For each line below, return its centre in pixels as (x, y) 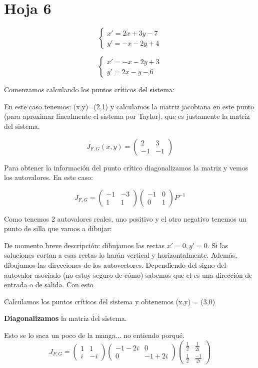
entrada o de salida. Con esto (49, 285)
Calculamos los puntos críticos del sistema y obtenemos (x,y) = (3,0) (110, 301)
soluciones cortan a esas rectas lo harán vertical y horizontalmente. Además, (121, 255)
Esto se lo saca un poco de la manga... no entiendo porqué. (94, 335)
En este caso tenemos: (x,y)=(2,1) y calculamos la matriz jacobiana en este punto (129, 106)
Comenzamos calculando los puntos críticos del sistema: (89, 89)
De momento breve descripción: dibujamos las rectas (84, 245)
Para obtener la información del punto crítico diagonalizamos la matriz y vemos (126, 167)
